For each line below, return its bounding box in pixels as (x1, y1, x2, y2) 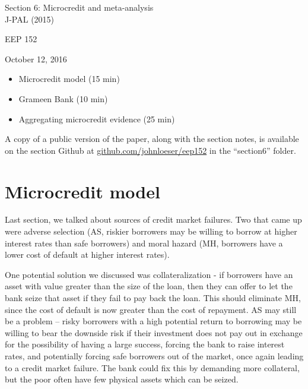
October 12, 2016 (5, 52, 67, 65)
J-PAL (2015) (5, 12, 55, 25)
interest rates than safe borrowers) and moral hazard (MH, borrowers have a (5, 236, 283, 249)
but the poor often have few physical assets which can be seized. (5, 373, 239, 385)
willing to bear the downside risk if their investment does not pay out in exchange (5, 326, 303, 339)
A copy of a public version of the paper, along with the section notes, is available (5, 132, 299, 145)
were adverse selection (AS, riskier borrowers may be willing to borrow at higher (5, 225, 297, 238)
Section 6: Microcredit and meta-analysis (5, 1, 154, 13)
